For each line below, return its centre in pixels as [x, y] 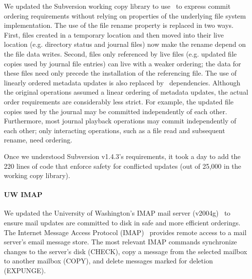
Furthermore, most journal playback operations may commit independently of [120, 121]
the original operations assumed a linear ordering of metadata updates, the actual [126, 92]
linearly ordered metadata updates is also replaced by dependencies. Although [122, 82]
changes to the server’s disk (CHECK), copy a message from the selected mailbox [126, 251]
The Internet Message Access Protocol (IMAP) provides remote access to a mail [125, 232]
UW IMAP [23, 194]
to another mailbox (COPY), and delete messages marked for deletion [108, 261]
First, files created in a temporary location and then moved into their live [114, 34]
